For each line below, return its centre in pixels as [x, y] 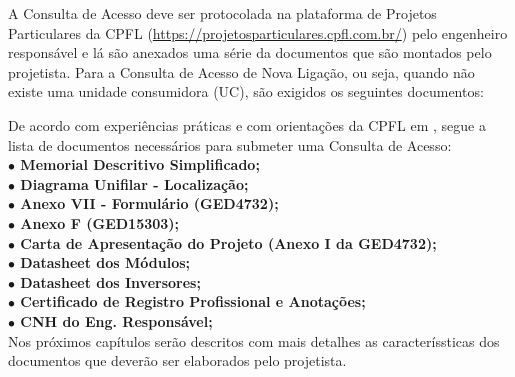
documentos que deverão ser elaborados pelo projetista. [177, 360]
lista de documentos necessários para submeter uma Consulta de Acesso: [230, 144]
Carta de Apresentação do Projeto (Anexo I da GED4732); [228, 242]
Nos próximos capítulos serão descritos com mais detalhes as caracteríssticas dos [254, 340]
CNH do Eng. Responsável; [116, 320]
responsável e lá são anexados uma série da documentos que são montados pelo [250, 52]
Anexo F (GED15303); [100, 222]
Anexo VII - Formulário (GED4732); [149, 203]
